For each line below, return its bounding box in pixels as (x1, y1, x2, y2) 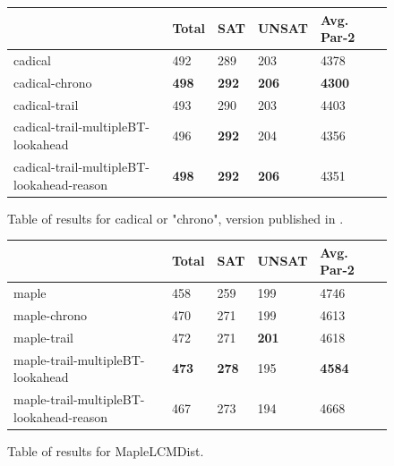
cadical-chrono (13, 72, 92, 91)
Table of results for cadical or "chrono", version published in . (7, 208, 344, 227)
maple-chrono (13, 305, 88, 324)
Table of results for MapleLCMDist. (7, 441, 204, 460)
